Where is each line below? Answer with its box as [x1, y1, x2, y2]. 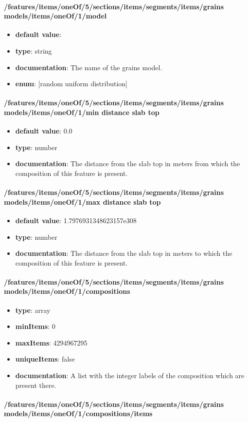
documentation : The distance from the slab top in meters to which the [15, 248, 232, 258]
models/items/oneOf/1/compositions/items [4, 408, 153, 419]
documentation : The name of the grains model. [15, 62, 162, 72]
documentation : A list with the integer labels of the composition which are [15, 370, 245, 381]
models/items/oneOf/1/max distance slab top [4, 196, 161, 207]
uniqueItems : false [15, 354, 75, 364]
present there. [15, 380, 56, 390]
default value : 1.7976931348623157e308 [15, 215, 137, 225]
